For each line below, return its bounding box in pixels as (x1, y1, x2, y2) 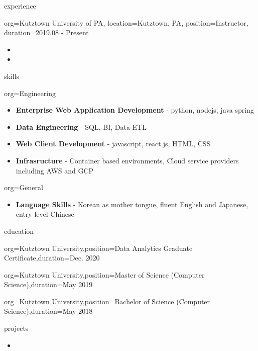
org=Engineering (4, 87, 56, 98)
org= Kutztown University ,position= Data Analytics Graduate (4, 242, 193, 253)
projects (4, 323, 29, 333)
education (4, 225, 34, 236)
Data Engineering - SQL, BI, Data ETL (16, 121, 147, 132)
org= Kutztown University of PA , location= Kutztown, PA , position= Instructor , (4, 17, 248, 28)
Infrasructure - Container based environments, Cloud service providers (16, 155, 239, 165)
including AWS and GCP (16, 165, 94, 175)
